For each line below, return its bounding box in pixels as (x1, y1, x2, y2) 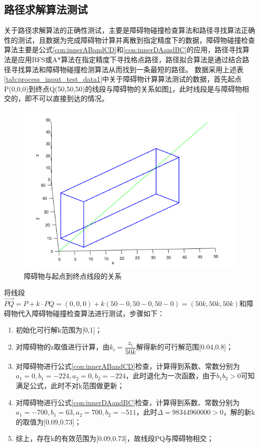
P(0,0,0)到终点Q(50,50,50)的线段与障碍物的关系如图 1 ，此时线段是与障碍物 (4, 83, 242, 94)
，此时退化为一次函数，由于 (126, 370, 217, 381)
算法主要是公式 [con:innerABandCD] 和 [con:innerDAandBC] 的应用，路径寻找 (4, 44, 243, 55)
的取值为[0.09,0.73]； (15, 416, 82, 427)
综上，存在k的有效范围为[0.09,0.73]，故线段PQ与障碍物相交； (15, 433, 214, 444)
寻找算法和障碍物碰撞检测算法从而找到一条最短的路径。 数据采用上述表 (10, 64, 244, 74)
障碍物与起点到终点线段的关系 (24, 270, 122, 281)
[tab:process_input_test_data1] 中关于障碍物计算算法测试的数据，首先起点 (4, 74, 242, 84)
